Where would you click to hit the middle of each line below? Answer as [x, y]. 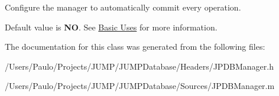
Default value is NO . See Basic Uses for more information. [111, 27]
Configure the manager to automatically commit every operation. [123, 7]
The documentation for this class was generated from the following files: [135, 47]
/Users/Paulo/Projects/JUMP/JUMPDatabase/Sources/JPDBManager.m [140, 86]
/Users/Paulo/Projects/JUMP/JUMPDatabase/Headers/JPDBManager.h [139, 66]
